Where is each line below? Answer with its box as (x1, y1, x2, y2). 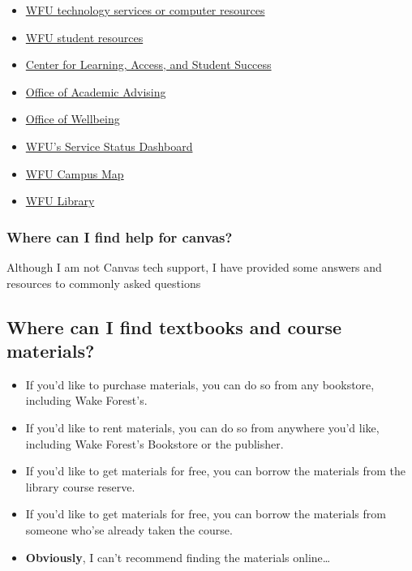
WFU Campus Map (25, 165, 124, 182)
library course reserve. (25, 478, 135, 495)
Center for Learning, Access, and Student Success (25, 56, 272, 73)
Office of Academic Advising (25, 83, 166, 100)
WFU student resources (25, 28, 144, 45)
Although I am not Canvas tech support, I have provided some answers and (6, 258, 382, 275)
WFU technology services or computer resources (25, 2, 265, 18)
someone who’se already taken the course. (25, 521, 233, 538)
